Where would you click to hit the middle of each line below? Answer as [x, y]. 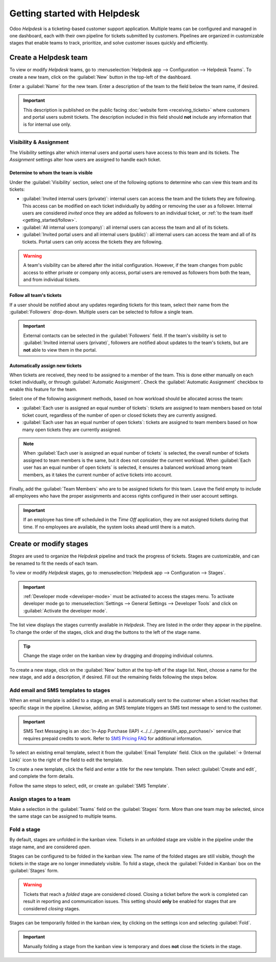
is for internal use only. [47, 124]
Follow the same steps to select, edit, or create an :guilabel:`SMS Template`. [89, 785]
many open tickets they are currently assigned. [72, 430]
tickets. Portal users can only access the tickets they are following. [93, 242]
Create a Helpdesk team [49, 58]
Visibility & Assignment [39, 142]
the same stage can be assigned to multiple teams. [63, 816]
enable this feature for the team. [43, 389]
